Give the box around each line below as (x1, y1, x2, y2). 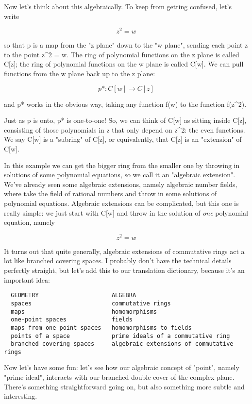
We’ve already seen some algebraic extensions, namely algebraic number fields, (4, 179, 237, 189)
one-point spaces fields (11, 316, 133, 323)
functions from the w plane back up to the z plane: (4, 68, 155, 79)
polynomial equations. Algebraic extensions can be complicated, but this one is (4, 198, 239, 208)
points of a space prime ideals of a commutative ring (11, 332, 230, 339)
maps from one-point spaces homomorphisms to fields (11, 324, 192, 331)
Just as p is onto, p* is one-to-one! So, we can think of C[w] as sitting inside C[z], (4, 115, 247, 125)
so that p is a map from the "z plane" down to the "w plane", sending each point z (4, 40, 248, 50)
